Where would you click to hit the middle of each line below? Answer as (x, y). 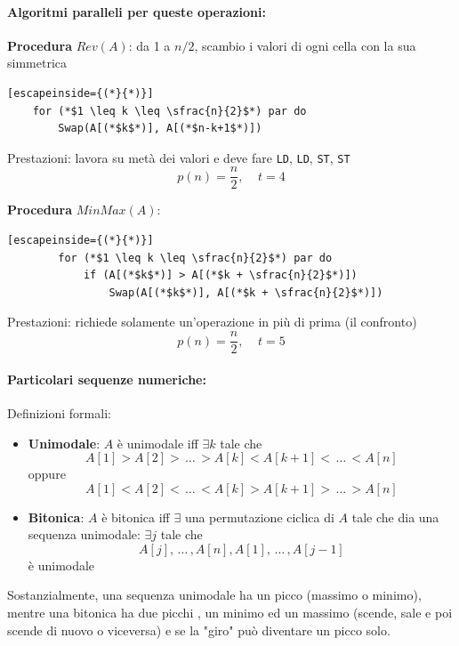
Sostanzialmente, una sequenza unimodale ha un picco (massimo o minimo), (214, 595)
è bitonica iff (136, 517)
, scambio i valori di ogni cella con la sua (305, 45)
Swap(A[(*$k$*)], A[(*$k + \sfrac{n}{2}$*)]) (246, 292)
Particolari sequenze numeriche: (107, 379)
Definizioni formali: (59, 412)
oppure (47, 474)
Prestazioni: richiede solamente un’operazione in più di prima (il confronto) (212, 322)
